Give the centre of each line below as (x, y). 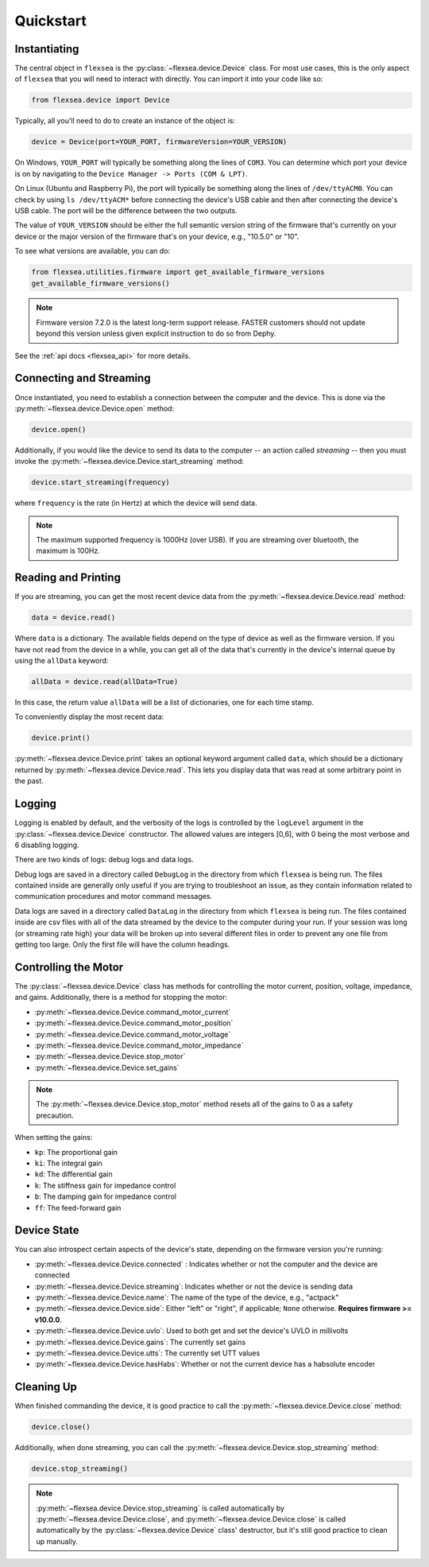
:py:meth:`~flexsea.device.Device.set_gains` (107, 1067)
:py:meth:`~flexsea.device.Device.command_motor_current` (133, 1012)
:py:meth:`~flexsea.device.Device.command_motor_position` (134, 1023)
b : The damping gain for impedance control (105, 1196)
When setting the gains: (54, 1137)
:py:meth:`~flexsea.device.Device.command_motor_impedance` (139, 1045)
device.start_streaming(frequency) (100, 482)
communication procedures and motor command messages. (114, 896)
